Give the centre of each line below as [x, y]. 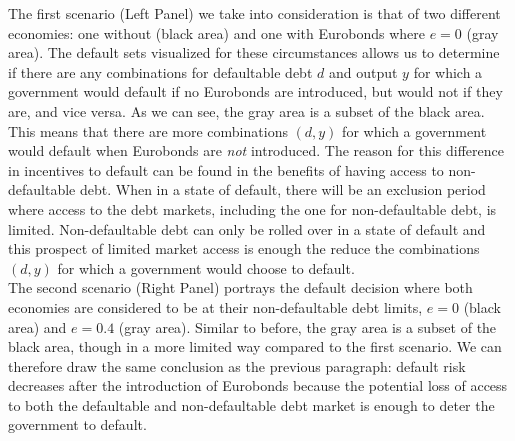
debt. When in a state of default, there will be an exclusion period [282, 189]
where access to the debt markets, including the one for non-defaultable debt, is [252, 208]
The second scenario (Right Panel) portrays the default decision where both [240, 287]
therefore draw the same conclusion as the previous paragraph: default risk [237, 365]
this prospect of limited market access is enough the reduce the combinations [244, 248]
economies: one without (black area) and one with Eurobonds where [216, 32]
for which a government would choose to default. [206, 267]
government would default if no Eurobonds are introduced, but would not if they [255, 91]
